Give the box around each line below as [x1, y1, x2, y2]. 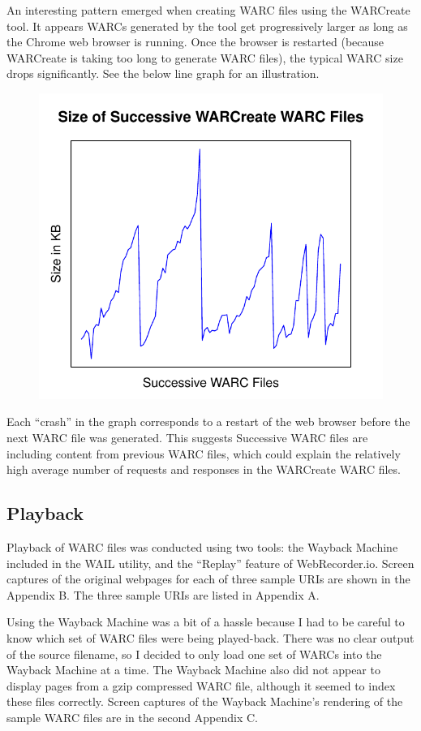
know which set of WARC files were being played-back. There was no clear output [6, 629, 415, 646]
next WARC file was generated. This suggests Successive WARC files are [6, 429, 368, 446]
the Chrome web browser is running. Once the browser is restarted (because [6, 33, 384, 50]
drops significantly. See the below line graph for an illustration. [6, 65, 320, 82]
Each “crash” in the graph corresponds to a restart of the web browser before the [6, 413, 410, 430]
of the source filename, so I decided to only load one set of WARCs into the [6, 645, 382, 662]
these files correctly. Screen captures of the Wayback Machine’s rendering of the [6, 693, 403, 710]
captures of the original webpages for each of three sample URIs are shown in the [6, 570, 410, 587]
